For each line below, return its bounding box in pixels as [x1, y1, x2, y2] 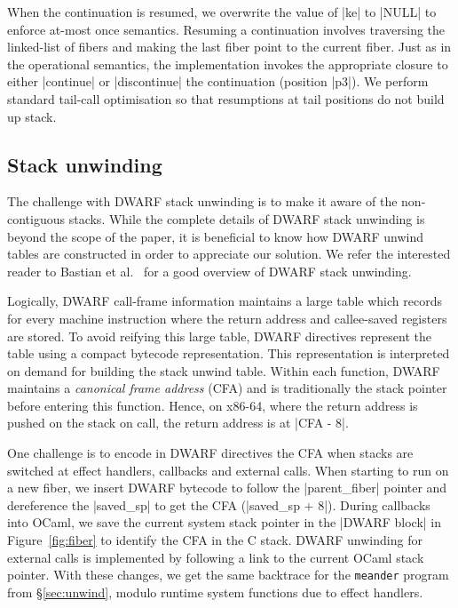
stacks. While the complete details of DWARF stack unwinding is [68, 209, 425, 228]
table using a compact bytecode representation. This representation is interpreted [7, 344, 450, 363]
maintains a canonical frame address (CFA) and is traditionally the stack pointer [7, 379, 447, 397]
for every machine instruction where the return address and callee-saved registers [7, 308, 447, 327]
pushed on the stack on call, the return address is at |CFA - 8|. [7, 413, 349, 432]
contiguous [7, 209, 66, 228]
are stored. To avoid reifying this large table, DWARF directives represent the [7, 326, 431, 345]
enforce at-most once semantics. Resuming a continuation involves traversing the [7, 20, 446, 38]
